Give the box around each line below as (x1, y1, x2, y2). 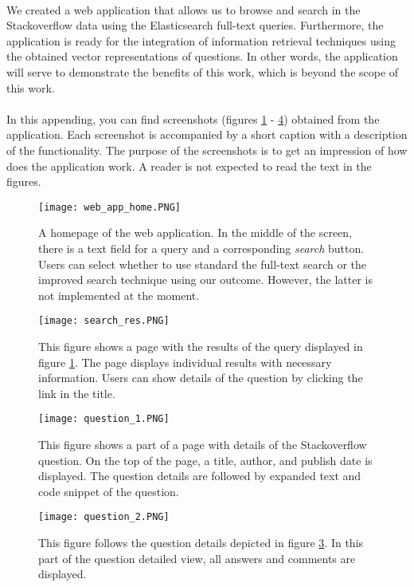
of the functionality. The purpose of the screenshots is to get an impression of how (6, 141, 408, 158)
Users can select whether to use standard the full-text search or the (38, 255, 367, 272)
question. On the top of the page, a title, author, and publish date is (38, 451, 373, 468)
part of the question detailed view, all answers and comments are (38, 550, 356, 566)
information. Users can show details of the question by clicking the (38, 369, 363, 386)
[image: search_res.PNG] (38, 315, 170, 327)
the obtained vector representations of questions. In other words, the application (6, 48, 398, 65)
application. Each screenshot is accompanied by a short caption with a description (6, 126, 408, 143)
